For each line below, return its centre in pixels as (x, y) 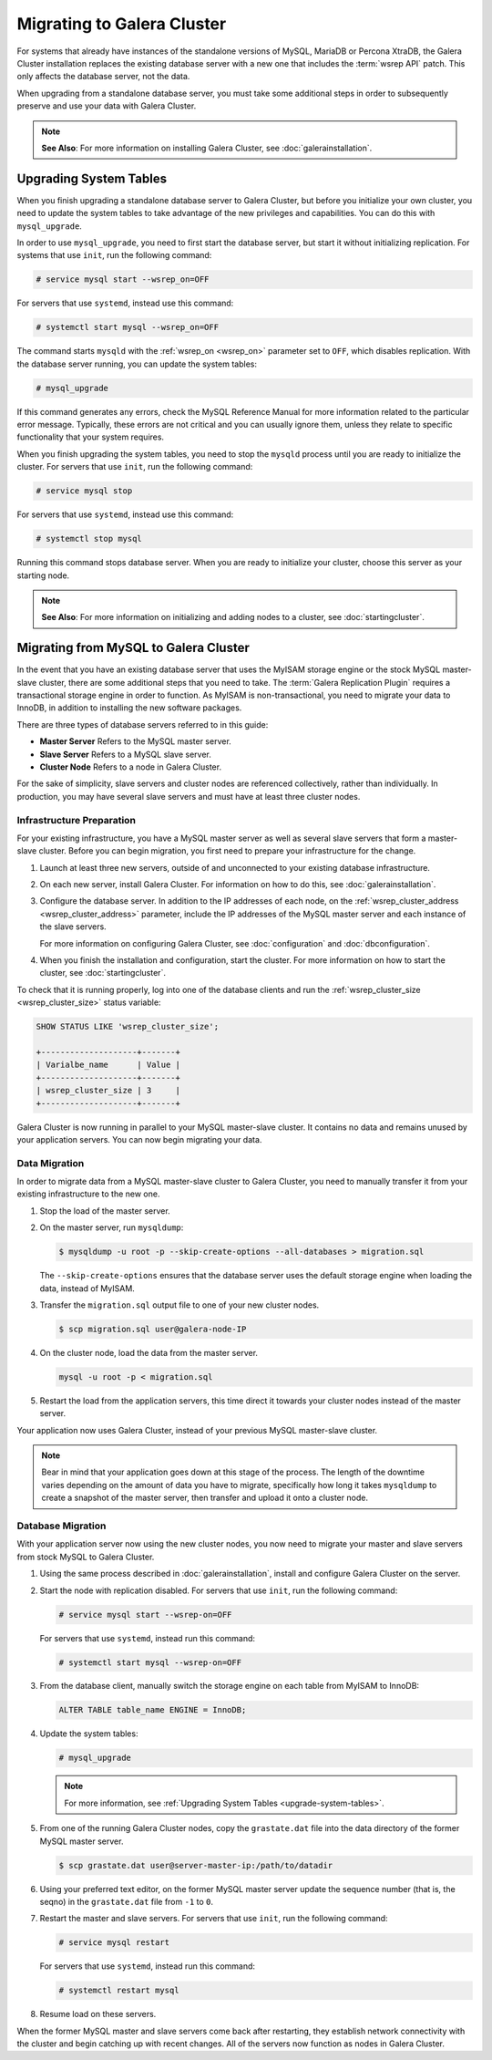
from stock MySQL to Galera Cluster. (86, 1557)
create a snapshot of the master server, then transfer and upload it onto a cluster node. (205, 1498)
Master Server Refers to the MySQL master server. (135, 741)
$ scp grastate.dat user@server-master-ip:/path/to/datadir (196, 1865)
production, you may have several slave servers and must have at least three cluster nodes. (189, 796)
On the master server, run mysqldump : (112, 1227)
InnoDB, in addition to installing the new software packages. (129, 708)
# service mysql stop (84, 491)
